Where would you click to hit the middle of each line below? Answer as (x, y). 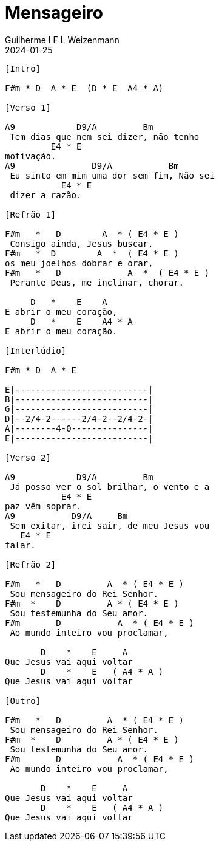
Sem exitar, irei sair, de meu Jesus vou (110, 525)
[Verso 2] (28, 457)
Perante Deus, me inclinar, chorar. (97, 282)
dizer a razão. (46, 195)
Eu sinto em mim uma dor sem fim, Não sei (112, 175)
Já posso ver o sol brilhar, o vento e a (110, 487)
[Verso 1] (28, 107)
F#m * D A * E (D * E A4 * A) (84, 88)
